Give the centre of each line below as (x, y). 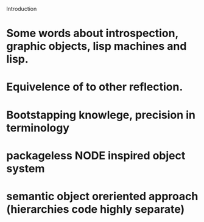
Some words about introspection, (92, 33)
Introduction (22, 9)
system (26, 168)
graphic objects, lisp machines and (97, 47)
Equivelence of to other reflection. (95, 87)
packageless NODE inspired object (96, 155)
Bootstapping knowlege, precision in (101, 115)
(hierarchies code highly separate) (96, 209)
